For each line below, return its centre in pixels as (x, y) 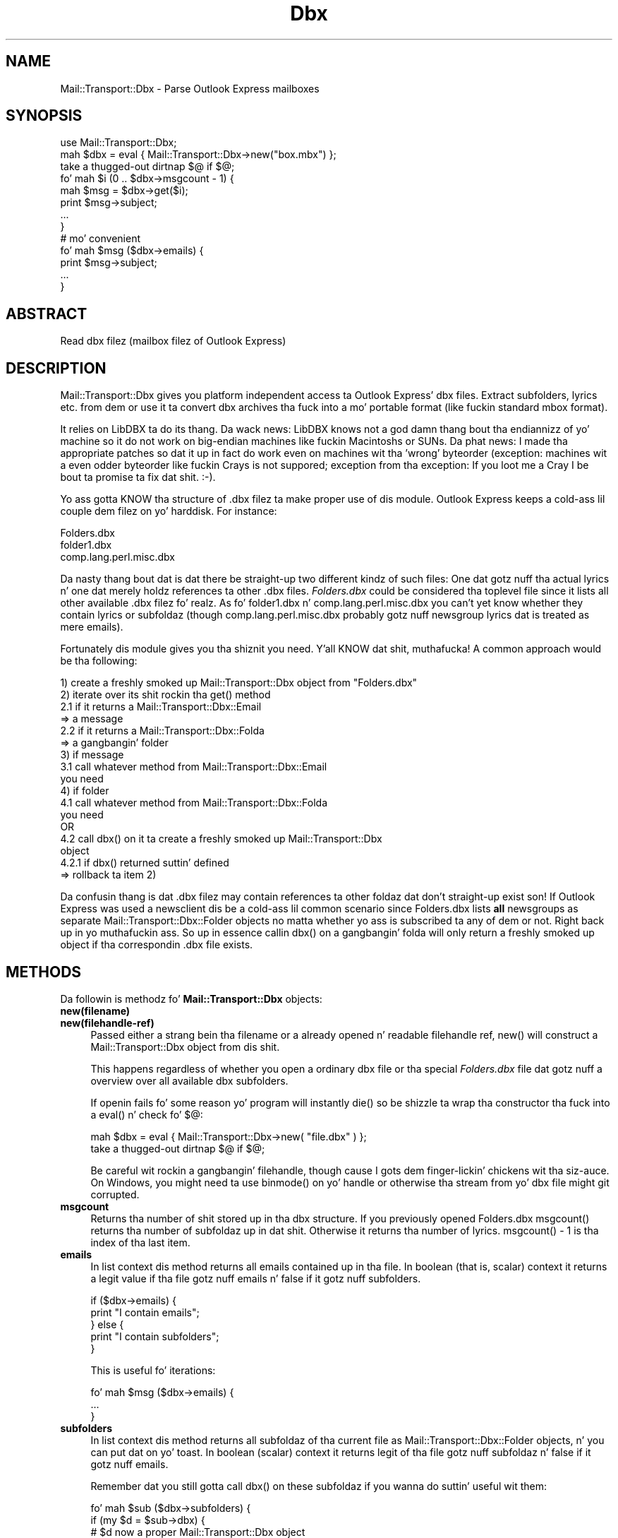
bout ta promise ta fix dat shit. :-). (138, 477)
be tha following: (99, 661)
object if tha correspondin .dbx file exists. (157, 945)
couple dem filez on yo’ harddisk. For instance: (169, 511)
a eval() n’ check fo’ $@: (147, 1114)
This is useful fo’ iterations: (153, 1370)
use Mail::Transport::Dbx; (119, 143)
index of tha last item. (140, 1242)
